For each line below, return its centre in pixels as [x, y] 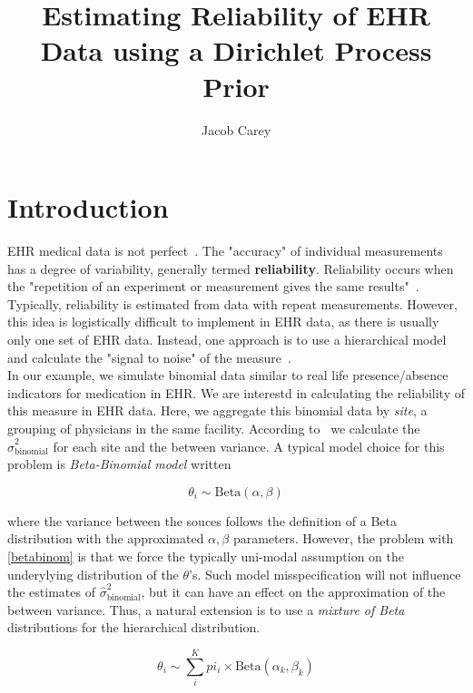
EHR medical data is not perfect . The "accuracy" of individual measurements [225, 251]
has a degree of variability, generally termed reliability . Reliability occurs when [231, 268]
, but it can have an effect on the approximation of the [293, 592]
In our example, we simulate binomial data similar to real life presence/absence [228, 375]
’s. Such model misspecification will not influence [325, 574]
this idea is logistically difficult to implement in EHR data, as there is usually [223, 322]
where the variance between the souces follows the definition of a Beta [202, 520]
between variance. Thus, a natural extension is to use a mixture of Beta [206, 609]
